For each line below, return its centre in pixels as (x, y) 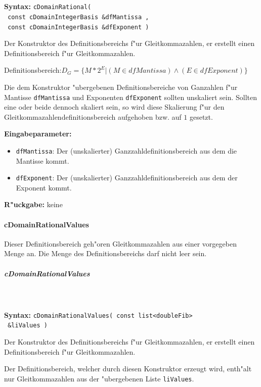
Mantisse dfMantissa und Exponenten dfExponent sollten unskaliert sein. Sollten (131, 97)
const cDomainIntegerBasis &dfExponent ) (78, 27)
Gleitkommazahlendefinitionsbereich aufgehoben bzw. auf (93, 116)
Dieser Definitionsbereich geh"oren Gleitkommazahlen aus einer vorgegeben (120, 243)
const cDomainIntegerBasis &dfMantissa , (78, 17)
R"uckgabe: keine (33, 204)
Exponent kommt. (44, 187)
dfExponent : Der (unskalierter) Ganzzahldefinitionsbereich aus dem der (127, 178)
